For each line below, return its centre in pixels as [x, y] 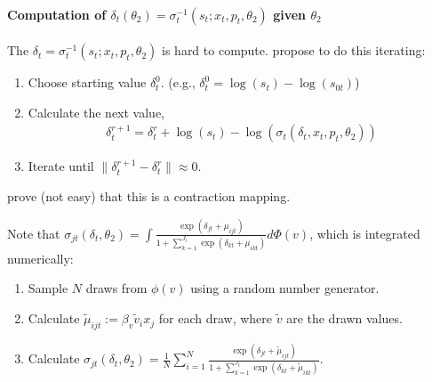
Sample [48, 288]
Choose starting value [87, 82]
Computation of [57, 14]
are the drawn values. [344, 318]
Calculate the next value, [96, 112]
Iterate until [61, 166]
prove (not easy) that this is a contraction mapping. [149, 196]
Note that [34, 233]
